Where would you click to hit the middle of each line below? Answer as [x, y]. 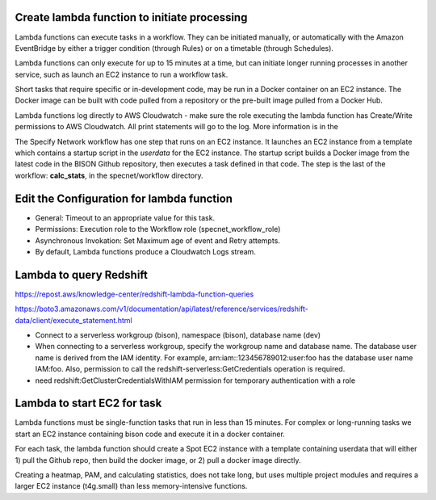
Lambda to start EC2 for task [88, 403]
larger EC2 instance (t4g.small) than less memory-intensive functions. [131, 486]
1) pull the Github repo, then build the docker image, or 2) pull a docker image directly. [158, 460]
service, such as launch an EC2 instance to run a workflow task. [122, 74]
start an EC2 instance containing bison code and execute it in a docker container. [150, 434]
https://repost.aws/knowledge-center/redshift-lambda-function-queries [134, 294]
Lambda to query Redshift [82, 275]
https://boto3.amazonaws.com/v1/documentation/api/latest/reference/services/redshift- [161, 309]
